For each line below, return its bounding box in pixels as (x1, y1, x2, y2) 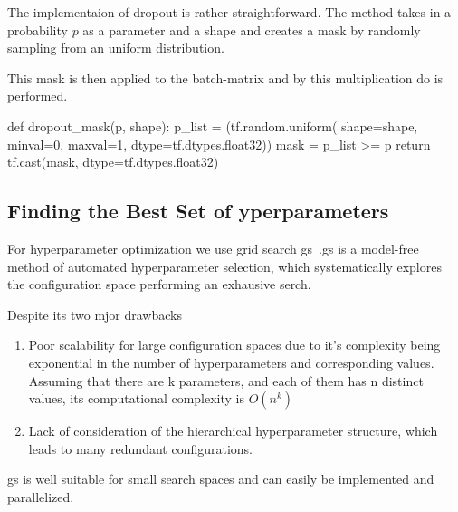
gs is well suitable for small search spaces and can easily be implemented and (7, 469, 434, 488)
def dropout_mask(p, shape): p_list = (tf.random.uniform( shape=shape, (7, 116, 418, 135)
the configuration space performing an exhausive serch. (7, 275, 311, 294)
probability (7, 20, 68, 39)
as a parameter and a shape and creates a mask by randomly (82, 20, 421, 39)
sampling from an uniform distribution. (7, 38, 224, 57)
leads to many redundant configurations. (28, 439, 253, 458)
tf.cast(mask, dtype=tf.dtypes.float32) (7, 152, 219, 171)
